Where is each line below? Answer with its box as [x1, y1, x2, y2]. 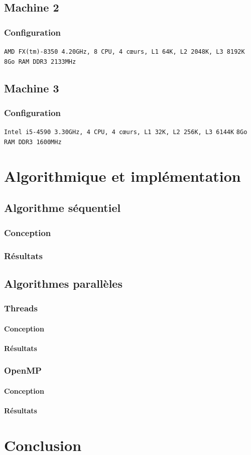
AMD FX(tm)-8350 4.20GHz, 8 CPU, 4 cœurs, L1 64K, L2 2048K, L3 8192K [4, 48, 245, 55]
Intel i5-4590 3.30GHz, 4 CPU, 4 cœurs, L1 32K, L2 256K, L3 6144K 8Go [4, 129, 247, 136]
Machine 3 [4, 80, 59, 95]
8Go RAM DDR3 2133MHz [4, 58, 76, 65]
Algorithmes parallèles [4, 275, 122, 291]
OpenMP [4, 364, 42, 377]
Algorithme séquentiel [4, 200, 121, 215]
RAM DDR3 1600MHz [4, 138, 62, 146]
